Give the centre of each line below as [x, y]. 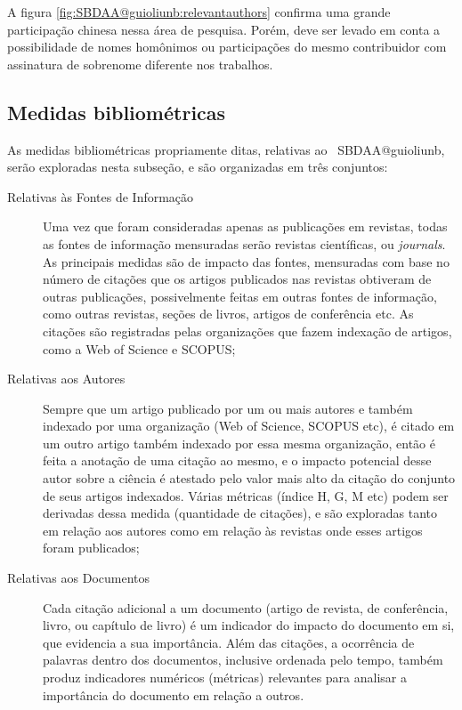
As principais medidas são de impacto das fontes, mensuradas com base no [246, 261]
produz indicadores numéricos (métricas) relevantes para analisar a [225, 678]
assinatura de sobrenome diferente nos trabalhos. [140, 64]
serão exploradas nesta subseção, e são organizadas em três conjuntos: [198, 167]
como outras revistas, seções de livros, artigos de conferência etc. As [228, 314]
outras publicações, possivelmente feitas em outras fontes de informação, [240, 296]
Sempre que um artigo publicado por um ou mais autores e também [228, 408]
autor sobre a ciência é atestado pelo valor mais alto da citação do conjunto [249, 478]
